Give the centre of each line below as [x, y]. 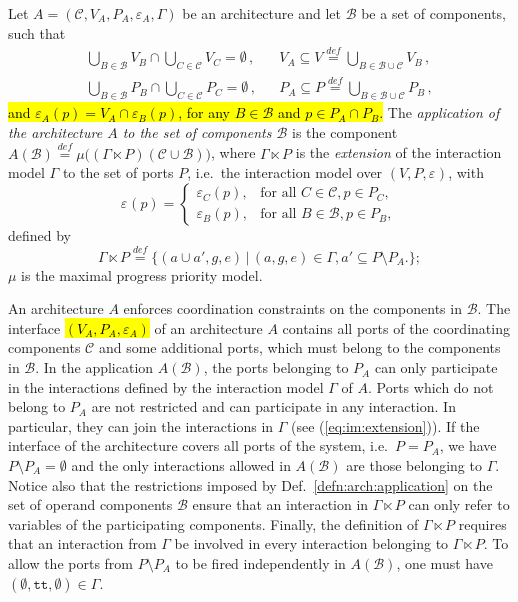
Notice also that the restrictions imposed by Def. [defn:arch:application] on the [250, 484]
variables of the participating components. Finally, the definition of [213, 523]
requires [482, 523]
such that [37, 32]
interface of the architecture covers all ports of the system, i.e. [198, 445]
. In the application [94, 367]
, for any [204, 112]
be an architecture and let [261, 13]
